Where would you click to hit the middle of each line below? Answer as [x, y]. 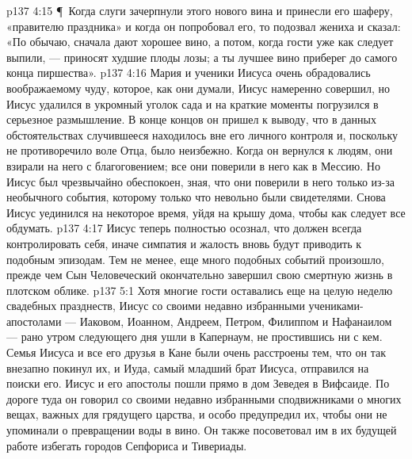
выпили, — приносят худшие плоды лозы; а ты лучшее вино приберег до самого [202, 57]
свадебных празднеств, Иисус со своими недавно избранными [156, 306]
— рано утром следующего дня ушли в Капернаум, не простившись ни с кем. [195, 337]
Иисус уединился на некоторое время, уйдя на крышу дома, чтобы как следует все [206, 212]
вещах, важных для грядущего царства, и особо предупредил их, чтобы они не [197, 414]
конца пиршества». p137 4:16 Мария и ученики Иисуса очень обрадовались [189, 73]
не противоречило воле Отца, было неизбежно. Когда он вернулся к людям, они [200, 150]
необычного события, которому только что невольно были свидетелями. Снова [196, 197]
